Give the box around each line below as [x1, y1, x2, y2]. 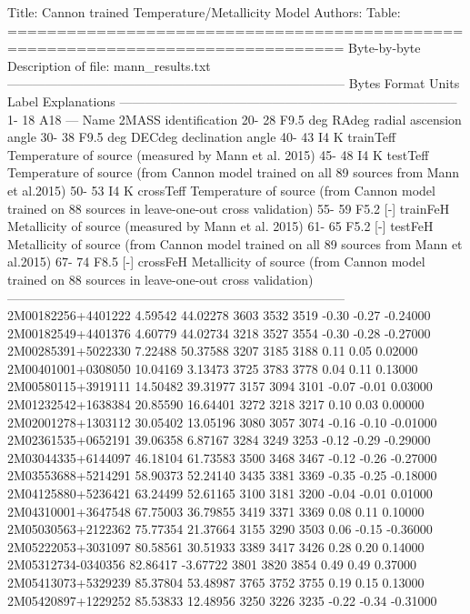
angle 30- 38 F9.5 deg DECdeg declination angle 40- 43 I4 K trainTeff [7, 127, 396, 146]
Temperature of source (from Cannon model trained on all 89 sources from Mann [7, 163, 460, 182]
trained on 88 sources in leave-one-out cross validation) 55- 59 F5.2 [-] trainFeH [7, 198, 450, 217]
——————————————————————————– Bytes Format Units [7, 74, 460, 93]
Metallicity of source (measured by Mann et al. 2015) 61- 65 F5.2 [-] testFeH [7, 216, 434, 236]
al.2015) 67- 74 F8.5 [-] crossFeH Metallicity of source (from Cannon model [7, 252, 425, 271]
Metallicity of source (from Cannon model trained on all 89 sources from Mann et [7, 234, 463, 253]
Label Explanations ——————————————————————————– [7, 91, 457, 110]
